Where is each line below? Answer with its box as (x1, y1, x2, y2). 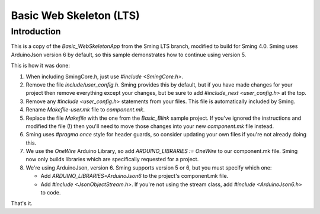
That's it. (11, 200, 33, 207)
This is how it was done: (11, 62, 71, 69)
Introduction (11, 26, 61, 37)
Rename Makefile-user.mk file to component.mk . (25, 106, 145, 113)
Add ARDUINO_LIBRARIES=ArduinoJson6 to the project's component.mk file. (40, 173, 229, 180)
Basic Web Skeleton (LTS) (11, 9, 140, 22)
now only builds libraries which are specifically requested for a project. (25, 156, 199, 163)
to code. (40, 189, 61, 196)
